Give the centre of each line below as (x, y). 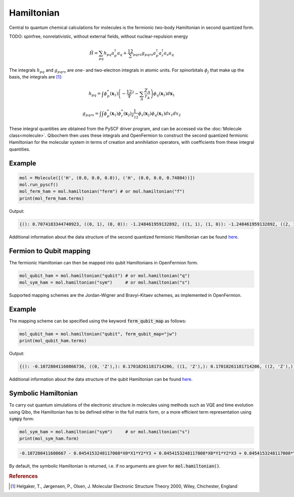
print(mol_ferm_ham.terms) (52, 198)
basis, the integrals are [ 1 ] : (36, 77)
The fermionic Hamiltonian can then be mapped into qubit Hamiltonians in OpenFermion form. (104, 262)
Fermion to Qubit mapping (50, 251)
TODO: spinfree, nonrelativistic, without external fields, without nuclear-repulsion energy (98, 36)
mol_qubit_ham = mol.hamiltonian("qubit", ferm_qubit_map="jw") (98, 334)
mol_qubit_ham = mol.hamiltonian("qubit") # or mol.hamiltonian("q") (105, 275)
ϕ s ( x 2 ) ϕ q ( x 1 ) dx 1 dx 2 (159, 114)
